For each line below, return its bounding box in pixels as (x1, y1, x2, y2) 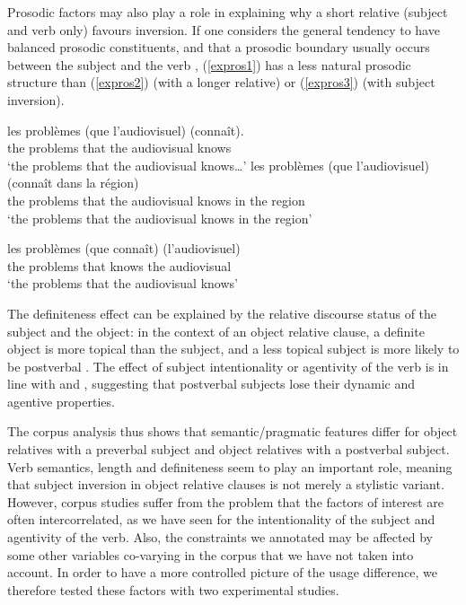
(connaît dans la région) (7, 173, 139, 192)
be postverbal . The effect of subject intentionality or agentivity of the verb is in (7, 356, 449, 375)
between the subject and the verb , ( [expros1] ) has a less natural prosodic (7, 55, 411, 74)
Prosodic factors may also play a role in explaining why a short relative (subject (7, 3, 448, 21)
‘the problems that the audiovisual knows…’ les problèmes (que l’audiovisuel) (7, 155, 429, 174)
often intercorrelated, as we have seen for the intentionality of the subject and (7, 510, 435, 529)
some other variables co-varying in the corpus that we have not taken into (7, 545, 414, 564)
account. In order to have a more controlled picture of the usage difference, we (7, 563, 437, 582)
